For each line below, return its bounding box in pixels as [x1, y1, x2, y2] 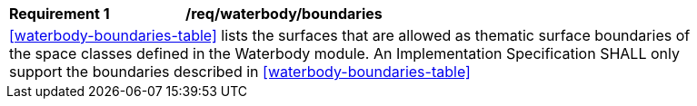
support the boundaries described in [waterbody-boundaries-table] [9, 63, 471, 81]
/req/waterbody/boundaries [185, 5, 383, 23]
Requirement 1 [9, 5, 110, 23]
